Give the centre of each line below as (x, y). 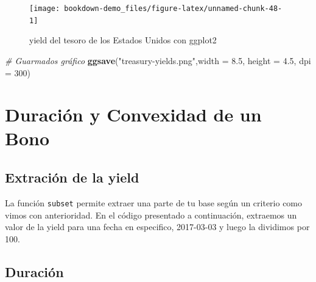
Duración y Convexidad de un (133, 114)
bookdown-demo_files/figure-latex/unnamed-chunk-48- (173, 9)
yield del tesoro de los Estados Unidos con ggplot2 (123, 40)
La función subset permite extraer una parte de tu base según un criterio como (154, 202)
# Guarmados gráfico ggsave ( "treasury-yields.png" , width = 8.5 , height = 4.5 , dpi (158, 60)
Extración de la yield (72, 177)
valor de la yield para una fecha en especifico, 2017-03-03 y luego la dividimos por (157, 227)
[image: (45, 9)
